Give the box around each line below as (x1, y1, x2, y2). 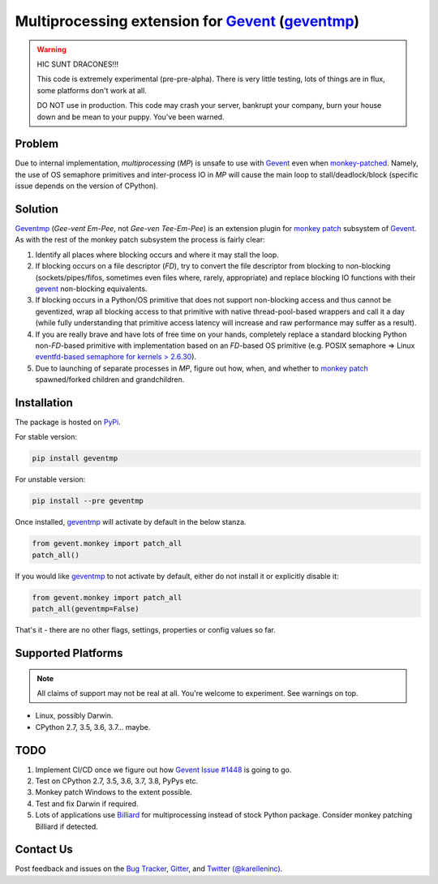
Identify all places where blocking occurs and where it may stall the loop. (35, 250, 279, 260)
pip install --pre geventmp (32, 496, 144, 506)
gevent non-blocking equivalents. (35, 284, 148, 294)
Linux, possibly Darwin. (35, 710, 114, 721)
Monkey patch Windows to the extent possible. (35, 787, 192, 797)
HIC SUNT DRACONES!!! (36, 59, 119, 69)
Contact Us (15, 843, 73, 856)
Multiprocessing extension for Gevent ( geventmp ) (15, 12, 360, 30)
